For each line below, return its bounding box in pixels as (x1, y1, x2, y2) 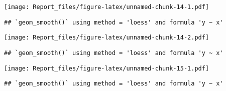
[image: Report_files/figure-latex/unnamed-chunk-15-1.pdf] (4, 64, 209, 72)
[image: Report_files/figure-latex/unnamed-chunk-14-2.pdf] (4, 34, 209, 41)
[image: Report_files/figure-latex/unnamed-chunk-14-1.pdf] (4, 3, 209, 10)
